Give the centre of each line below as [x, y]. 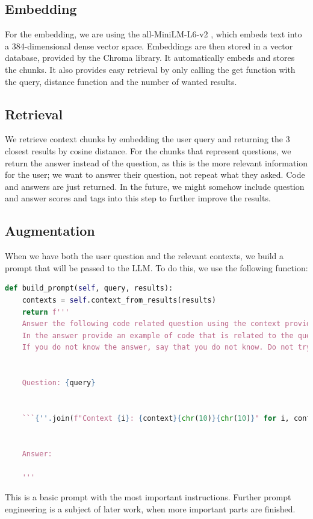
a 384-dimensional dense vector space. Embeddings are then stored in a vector [149, 46]
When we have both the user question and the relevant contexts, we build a [144, 256]
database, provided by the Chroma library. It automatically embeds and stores [150, 58]
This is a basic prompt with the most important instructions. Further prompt [148, 497]
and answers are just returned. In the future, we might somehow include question [155, 186]
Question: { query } [59, 383]
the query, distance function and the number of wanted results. [121, 81]
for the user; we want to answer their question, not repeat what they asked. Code [155, 175]
